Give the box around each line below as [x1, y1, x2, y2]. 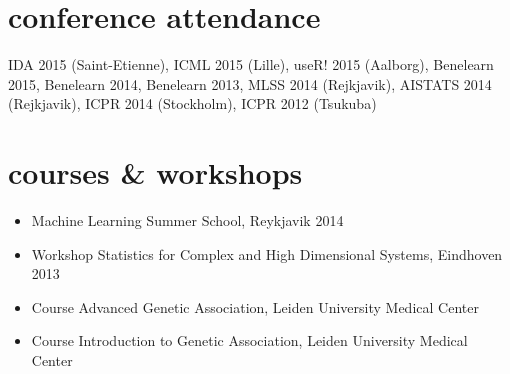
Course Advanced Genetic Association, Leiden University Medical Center [31, 296, 479, 317]
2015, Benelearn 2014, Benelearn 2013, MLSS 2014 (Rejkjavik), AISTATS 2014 [8, 73, 492, 94]
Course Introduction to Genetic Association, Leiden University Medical [31, 330, 468, 351]
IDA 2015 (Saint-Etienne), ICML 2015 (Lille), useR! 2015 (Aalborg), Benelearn [8, 54, 494, 75]
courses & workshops [8, 152, 303, 193]
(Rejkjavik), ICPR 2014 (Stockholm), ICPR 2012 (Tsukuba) [8, 93, 377, 114]
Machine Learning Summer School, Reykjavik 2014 [31, 210, 344, 231]
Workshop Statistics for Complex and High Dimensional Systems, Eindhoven [31, 243, 503, 264]
